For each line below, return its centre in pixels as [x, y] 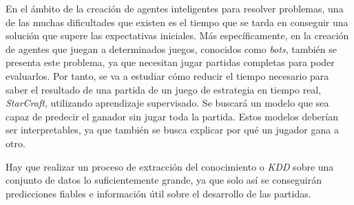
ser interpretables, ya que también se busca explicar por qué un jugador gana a [172, 130]
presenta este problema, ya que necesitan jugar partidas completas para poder [170, 62]
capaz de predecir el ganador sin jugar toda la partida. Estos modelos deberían [172, 116]
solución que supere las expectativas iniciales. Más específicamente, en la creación [177, 35]
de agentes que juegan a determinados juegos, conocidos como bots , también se [171, 48]
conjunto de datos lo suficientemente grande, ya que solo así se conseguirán [164, 180]
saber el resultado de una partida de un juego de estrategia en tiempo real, [164, 89]
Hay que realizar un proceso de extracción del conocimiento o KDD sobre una [170, 166]
